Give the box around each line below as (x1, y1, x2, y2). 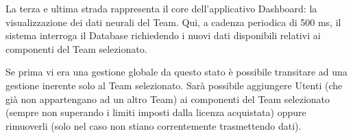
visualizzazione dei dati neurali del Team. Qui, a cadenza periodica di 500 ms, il (5, 14, 341, 29)
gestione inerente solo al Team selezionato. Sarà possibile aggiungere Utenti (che (5, 78, 343, 92)
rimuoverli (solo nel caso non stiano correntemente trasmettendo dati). (5, 118, 302, 133)
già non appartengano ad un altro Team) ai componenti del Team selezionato (5, 91, 330, 106)
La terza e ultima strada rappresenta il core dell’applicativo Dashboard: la (5, 1, 317, 15)
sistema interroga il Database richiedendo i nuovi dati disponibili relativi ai (5, 28, 321, 43)
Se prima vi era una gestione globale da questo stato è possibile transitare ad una (5, 65, 348, 79)
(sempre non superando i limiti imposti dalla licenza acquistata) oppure (5, 105, 306, 119)
